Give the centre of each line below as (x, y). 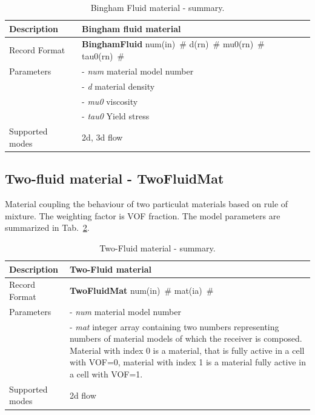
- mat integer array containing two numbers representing (174, 326)
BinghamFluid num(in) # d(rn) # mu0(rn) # (173, 44)
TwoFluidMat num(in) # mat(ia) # (141, 290)
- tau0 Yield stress (116, 116)
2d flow (83, 395)
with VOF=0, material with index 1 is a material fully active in (187, 362)
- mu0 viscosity (110, 101)
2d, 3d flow (102, 137)
